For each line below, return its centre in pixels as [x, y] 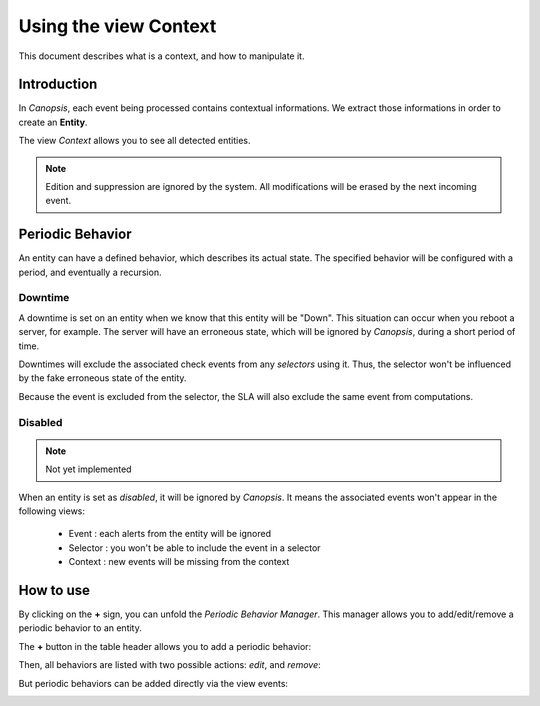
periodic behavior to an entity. [80, 628]
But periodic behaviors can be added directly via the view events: [153, 683]
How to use [54, 590]
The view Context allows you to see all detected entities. [134, 141]
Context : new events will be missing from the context [179, 562]
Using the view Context [117, 26]
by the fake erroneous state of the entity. [102, 378]
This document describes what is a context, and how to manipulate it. [161, 56]
